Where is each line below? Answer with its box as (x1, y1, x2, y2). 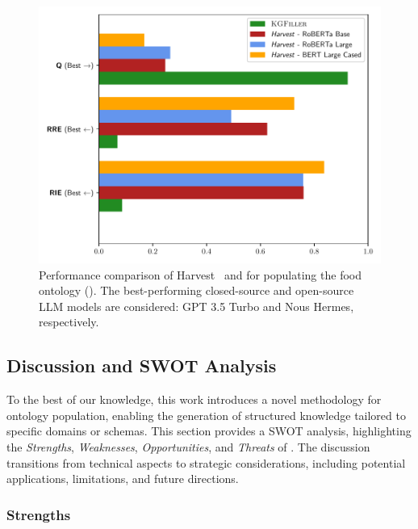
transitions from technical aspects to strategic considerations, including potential (6, 454, 406, 471)
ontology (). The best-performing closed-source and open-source (39, 282, 354, 299)
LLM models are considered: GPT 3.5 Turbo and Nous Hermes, (39, 297, 354, 314)
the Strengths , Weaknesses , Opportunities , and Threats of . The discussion (6, 438, 370, 455)
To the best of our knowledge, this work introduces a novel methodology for (6, 391, 382, 408)
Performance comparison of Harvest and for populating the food (39, 266, 362, 283)
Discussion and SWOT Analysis (6, 353, 277, 378)
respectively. (39, 313, 99, 330)
